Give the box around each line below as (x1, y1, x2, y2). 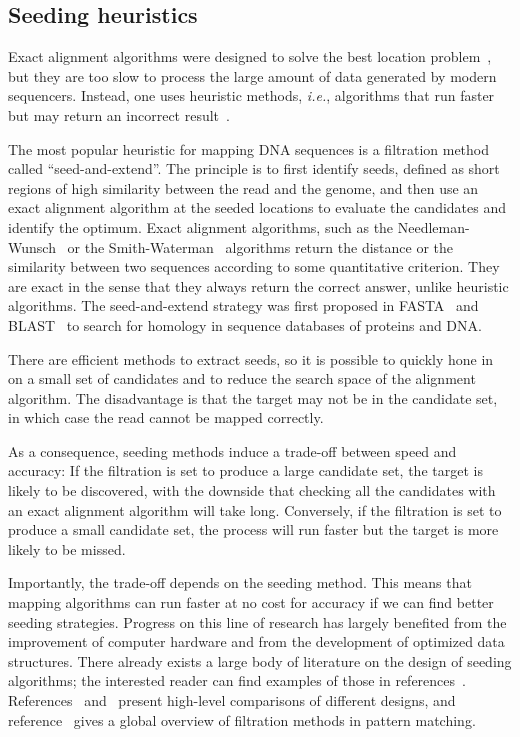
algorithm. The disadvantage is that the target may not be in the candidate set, (8, 387, 498, 408)
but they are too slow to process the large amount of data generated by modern (8, 65, 497, 86)
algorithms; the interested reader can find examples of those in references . (8, 670, 466, 691)
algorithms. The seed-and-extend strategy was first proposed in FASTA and (8, 295, 479, 316)
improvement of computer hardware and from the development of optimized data (8, 631, 505, 652)
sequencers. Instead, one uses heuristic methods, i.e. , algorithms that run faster (8, 85, 495, 106)
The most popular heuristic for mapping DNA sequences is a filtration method (8, 138, 490, 159)
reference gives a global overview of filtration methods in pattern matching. (8, 709, 476, 730)
